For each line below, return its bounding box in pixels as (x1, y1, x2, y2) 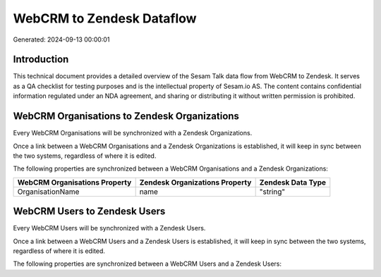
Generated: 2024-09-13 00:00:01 (13, 35, 110, 44)
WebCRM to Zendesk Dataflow (13, 11, 197, 26)
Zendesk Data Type (259, 177, 327, 187)
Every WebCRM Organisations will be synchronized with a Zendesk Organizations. (13, 129, 253, 137)
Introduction (13, 54, 69, 66)
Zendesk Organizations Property (139, 177, 252, 187)
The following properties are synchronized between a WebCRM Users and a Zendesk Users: (13, 259, 282, 268)
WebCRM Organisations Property (17, 177, 132, 187)
